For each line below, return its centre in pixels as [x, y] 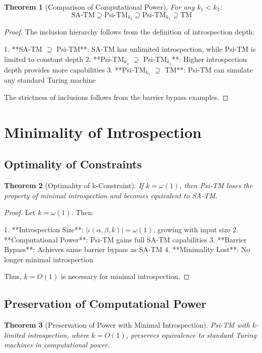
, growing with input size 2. [196, 229]
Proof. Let [20, 212]
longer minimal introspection [49, 259]
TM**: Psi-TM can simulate [209, 69]
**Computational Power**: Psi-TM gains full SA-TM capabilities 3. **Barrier [125, 239]
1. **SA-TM [23, 49]
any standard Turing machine [50, 80]
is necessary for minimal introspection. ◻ [125, 276]
